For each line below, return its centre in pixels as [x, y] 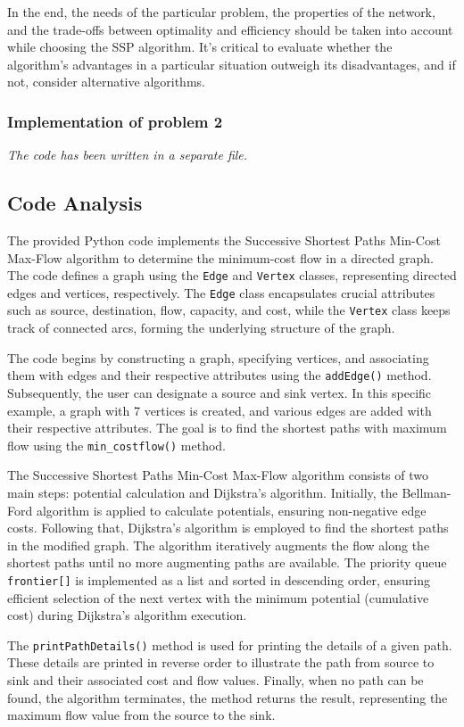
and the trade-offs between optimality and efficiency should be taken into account [230, 29]
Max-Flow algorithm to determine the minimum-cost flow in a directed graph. [220, 257]
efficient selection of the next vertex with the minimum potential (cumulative [218, 597]
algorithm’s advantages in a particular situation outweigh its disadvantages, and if [232, 64]
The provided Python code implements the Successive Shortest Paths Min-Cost [224, 240]
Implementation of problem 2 [115, 121]
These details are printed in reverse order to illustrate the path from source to [221, 662]
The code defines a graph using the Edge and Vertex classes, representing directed [232, 275]
